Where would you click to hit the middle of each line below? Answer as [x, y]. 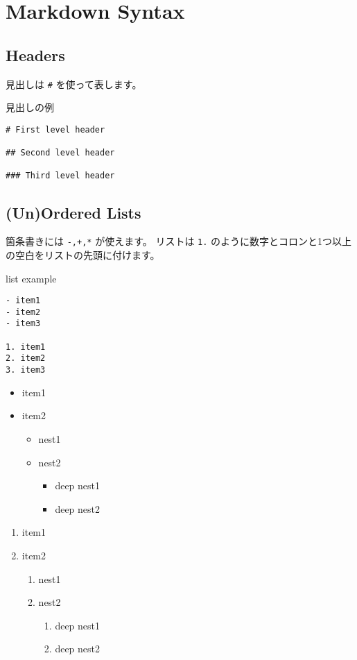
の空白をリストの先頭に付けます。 [83, 254]
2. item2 [26, 358]
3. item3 [26, 370]
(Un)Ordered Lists [73, 212]
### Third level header [60, 176]
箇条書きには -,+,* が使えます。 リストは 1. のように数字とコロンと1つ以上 [179, 241]
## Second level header [60, 153]
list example [31, 278]
